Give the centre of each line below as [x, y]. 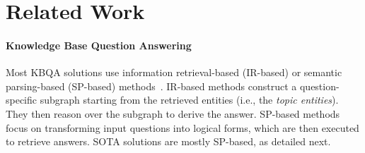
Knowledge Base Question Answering [99, 45]
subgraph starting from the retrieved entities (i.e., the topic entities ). [189, 100]
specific [22, 100]
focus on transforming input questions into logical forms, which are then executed [182, 127]
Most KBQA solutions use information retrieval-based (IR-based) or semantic [174, 72]
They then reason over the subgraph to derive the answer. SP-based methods [173, 113]
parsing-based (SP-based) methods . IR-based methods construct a [151, 86]
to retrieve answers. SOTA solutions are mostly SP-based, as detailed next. [168, 141]
